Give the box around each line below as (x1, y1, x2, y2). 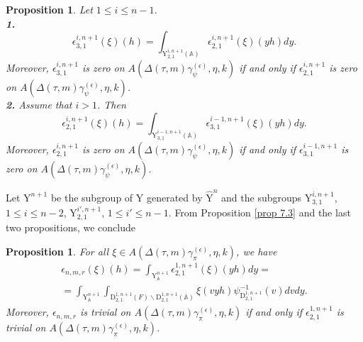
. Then (96, 97, 126, 112)
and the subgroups (221, 189, 302, 204)
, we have (236, 243, 277, 258)
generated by (146, 189, 203, 204)
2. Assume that (6, 97, 72, 112)
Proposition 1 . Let (6, 2, 93, 16)
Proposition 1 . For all (6, 243, 109, 258)
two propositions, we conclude (6, 220, 135, 235)
